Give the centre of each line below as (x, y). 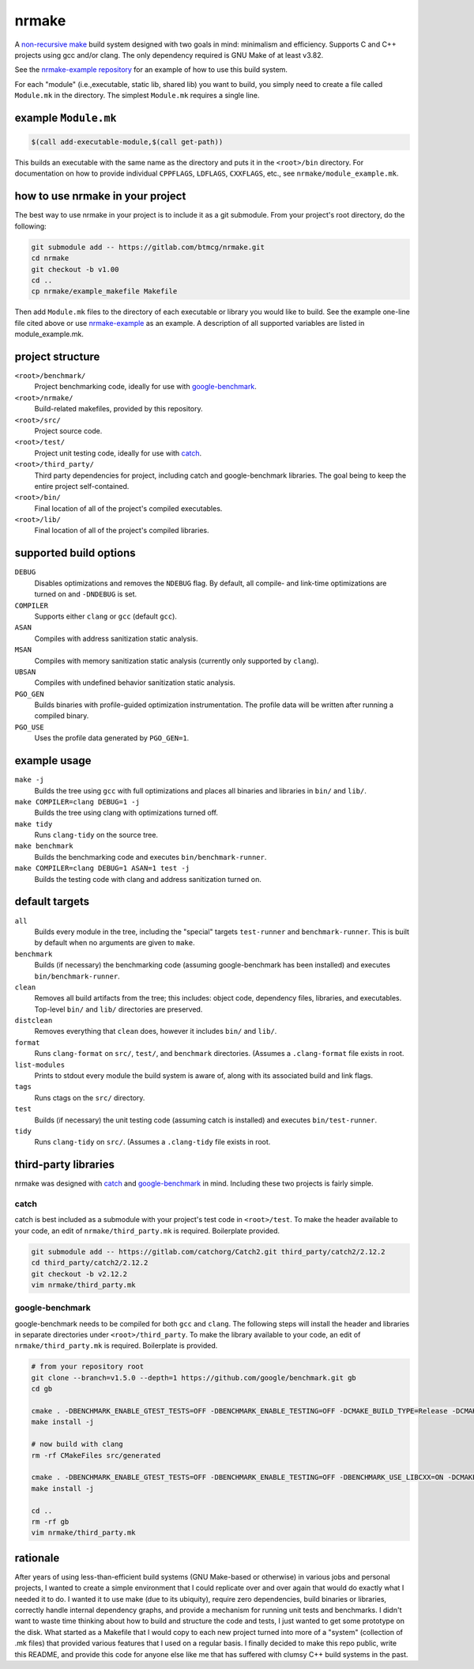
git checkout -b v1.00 (75, 269)
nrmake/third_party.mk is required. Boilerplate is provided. (116, 1345)
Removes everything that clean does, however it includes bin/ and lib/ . (156, 1031)
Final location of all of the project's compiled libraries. (122, 531)
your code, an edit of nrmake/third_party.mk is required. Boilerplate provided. (147, 1231)
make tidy (34, 824)
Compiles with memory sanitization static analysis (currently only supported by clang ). (177, 660)
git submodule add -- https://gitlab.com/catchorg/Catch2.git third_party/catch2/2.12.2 (209, 1251)
